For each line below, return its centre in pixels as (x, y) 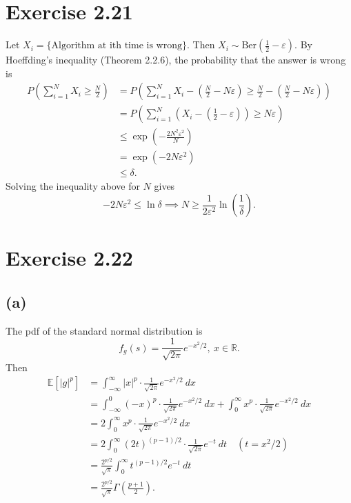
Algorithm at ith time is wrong (117, 46)
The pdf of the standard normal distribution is (104, 330)
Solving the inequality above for (73, 186)
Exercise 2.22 (69, 258)
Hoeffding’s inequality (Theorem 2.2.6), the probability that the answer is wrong (176, 60)
